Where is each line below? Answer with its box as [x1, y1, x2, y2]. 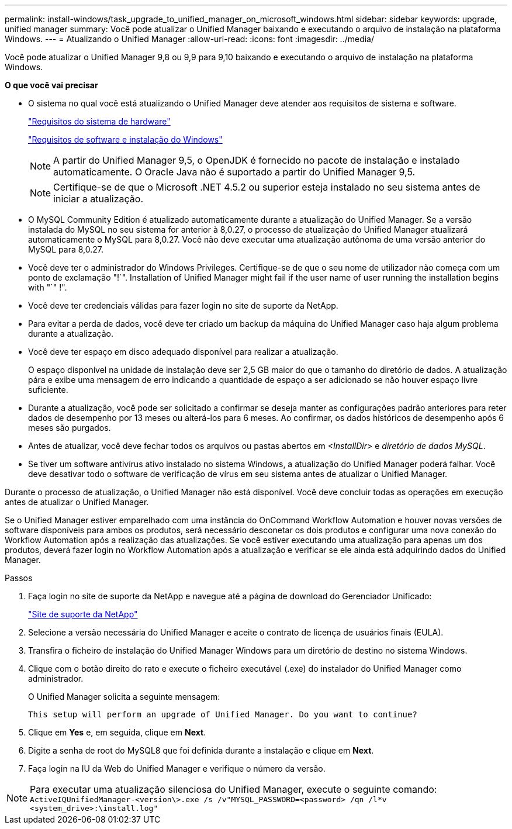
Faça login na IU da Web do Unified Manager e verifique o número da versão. [28, 764, 326, 773]
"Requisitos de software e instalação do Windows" [28, 134, 223, 144]
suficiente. [28, 385, 68, 395]
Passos [5, 573, 33, 583]
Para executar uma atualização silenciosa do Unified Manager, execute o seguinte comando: [30, 783, 437, 795]
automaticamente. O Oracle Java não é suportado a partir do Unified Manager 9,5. [53, 166, 416, 178]
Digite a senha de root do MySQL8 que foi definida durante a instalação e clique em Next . [28, 745, 374, 755]
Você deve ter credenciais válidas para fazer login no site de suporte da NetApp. [28, 300, 338, 310]
